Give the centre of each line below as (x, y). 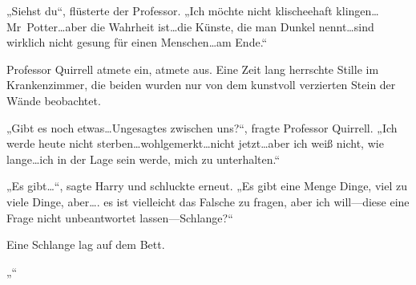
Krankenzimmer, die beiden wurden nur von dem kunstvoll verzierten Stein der (201, 85)
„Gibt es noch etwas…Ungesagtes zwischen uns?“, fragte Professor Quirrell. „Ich (202, 127)
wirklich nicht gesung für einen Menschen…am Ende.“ (137, 42)
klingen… (357, 10)
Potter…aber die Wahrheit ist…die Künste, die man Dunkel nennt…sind (200, 26)
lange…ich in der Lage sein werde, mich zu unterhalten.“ (143, 159)
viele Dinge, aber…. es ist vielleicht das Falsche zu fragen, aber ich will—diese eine (208, 201)
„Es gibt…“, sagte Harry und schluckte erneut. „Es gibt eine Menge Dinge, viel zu (207, 186)
